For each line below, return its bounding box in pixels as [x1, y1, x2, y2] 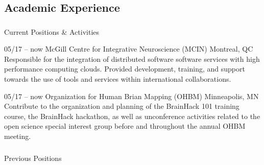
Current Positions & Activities [4, 26, 100, 37]
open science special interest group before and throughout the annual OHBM [4, 121, 246, 131]
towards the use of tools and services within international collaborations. [4, 74, 231, 84]
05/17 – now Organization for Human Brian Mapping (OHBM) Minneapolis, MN [4, 90, 259, 101]
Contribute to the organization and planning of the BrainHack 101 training [4, 101, 239, 111]
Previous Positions [4, 152, 62, 163]
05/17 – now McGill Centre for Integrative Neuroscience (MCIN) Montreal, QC [4, 43, 253, 54]
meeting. [4, 131, 31, 142]
